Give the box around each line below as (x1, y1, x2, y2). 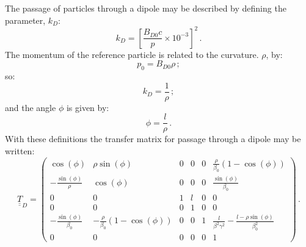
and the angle (5, 101, 56, 113)
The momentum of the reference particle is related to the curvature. (5, 48, 259, 60)
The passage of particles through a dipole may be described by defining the (5, 2, 286, 14)
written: (5, 144, 35, 157)
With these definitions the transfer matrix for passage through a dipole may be (5, 132, 301, 145)
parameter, (5, 13, 46, 26)
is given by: (66, 101, 109, 113)
